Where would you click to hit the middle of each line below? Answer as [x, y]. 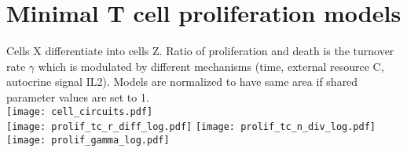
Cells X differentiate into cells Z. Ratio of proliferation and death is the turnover [200, 51]
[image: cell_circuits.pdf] [80, 111]
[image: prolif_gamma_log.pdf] [88, 140]
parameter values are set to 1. [78, 96]
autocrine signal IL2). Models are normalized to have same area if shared [182, 82]
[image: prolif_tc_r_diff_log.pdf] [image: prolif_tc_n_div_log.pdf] [191, 127]
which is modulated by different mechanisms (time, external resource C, [211, 66]
